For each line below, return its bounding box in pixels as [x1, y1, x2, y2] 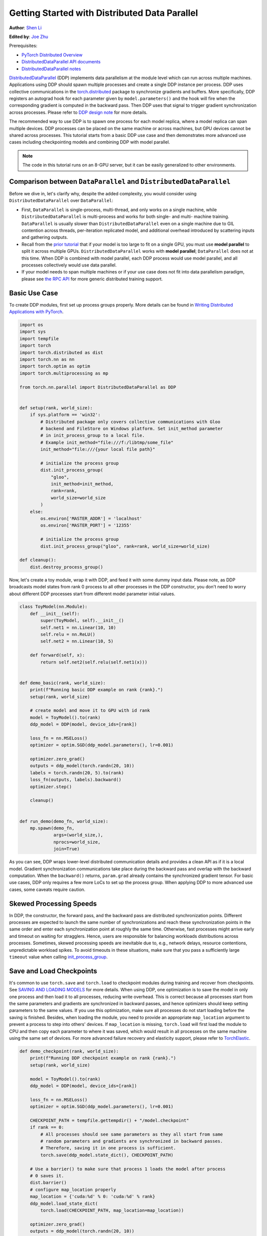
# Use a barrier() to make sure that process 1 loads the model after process [30, 1166, 226, 1172]
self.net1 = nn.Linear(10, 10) [40, 624, 116, 630]
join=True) [53, 846, 80, 852]
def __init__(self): [30, 611, 80, 617]
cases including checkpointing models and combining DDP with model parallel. [9, 139, 170, 145]
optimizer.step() [30, 784, 72, 790]
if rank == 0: [30, 1125, 64, 1130]
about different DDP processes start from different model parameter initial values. [9, 591, 176, 597]
